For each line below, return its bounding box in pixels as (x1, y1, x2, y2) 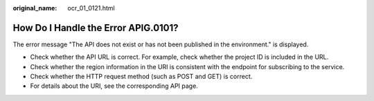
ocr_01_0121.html (67, 4, 115, 12)
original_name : (12, 4, 57, 12)
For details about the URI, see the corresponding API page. (30, 82, 199, 90)
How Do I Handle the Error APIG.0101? (12, 21, 179, 34)
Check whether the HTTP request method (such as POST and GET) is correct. (30, 73, 253, 81)
